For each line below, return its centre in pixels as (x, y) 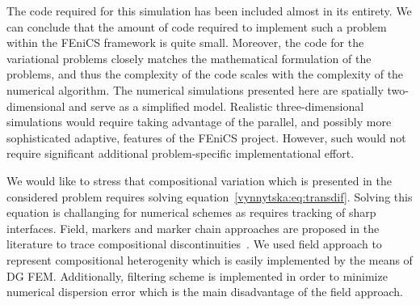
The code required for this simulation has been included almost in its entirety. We (209, 11)
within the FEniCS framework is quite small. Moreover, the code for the (185, 42)
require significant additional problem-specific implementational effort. (181, 153)
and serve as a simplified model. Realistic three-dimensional (216, 106)
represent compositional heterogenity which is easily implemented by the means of (210, 259)
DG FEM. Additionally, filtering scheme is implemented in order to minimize (197, 275)
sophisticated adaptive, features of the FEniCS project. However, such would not (206, 137)
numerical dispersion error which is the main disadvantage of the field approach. (205, 292)
